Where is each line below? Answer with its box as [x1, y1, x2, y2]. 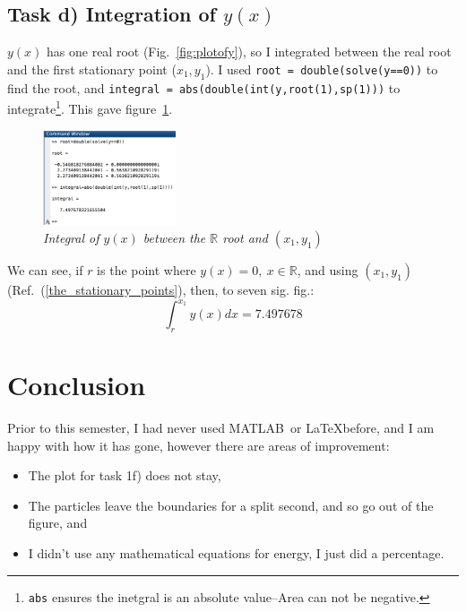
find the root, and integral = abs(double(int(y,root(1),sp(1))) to [7, 78, 401, 97]
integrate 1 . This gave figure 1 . [7, 97, 173, 117]
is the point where [97, 260, 196, 279]
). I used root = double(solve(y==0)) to [205, 59, 438, 78]
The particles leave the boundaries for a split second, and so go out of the [28, 496, 434, 514]
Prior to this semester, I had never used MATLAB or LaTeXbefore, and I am [7, 418, 435, 436]
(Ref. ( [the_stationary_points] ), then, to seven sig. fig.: [7, 280, 315, 298]
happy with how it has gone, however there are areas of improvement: [7, 435, 390, 454]
